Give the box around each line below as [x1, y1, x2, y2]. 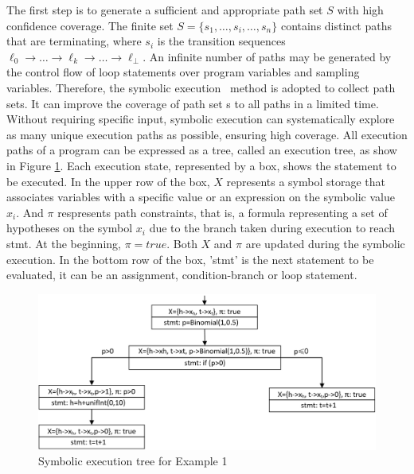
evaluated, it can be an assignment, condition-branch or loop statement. [6, 266, 357, 283]
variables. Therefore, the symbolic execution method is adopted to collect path [6, 79, 396, 95]
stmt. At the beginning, [6, 235, 121, 251]
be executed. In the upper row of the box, [6, 173, 210, 189]
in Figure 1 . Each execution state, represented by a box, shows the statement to [6, 157, 396, 173]
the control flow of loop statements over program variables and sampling [6, 64, 360, 80]
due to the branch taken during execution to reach [149, 220, 396, 236]
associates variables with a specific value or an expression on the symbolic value [6, 188, 395, 205]
